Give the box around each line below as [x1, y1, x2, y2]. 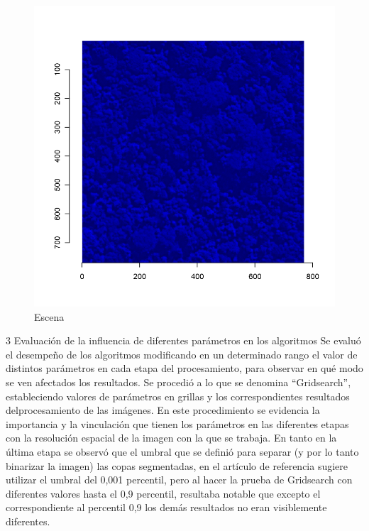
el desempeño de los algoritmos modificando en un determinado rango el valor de [6, 346, 358, 361]
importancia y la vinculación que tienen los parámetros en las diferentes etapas [6, 416, 349, 431]
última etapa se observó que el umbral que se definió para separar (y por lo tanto [6, 444, 359, 459]
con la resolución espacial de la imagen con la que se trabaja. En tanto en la [6, 430, 337, 445]
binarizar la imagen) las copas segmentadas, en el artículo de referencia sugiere [6, 458, 348, 473]
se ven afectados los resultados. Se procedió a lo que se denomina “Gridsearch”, [6, 374, 351, 389]
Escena [34, 309, 65, 324]
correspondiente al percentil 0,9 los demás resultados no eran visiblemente [6, 500, 327, 515]
